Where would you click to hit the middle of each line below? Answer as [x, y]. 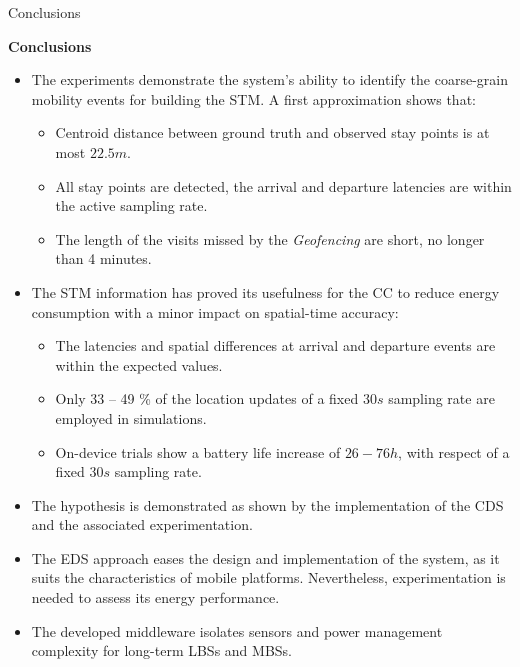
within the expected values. [139, 364]
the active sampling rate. [131, 205]
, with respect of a [454, 451]
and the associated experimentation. [142, 524]
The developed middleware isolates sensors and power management [237, 630]
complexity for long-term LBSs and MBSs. [161, 650]
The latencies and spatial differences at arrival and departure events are [275, 345]
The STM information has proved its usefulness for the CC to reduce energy [265, 291]
